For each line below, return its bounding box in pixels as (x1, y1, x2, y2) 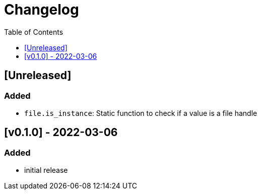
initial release (24, 166, 68, 175)
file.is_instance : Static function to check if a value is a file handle (24, 108, 257, 117)
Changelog (4, 1, 79, 18)
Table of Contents (4, 27, 63, 36)
